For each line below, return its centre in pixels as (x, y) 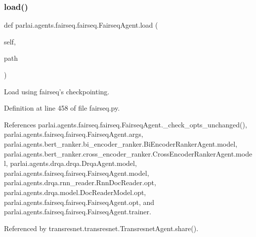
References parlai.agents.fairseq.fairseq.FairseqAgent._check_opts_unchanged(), (126, 124)
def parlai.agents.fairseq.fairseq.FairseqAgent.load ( (81, 25)
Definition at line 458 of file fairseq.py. (62, 108)
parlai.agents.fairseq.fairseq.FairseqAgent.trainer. (78, 212)
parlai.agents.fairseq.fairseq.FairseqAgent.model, (77, 173)
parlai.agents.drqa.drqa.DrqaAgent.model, (73, 163)
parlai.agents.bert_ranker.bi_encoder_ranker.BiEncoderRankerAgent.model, (121, 143)
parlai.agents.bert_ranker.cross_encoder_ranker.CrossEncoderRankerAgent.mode (128, 153)
